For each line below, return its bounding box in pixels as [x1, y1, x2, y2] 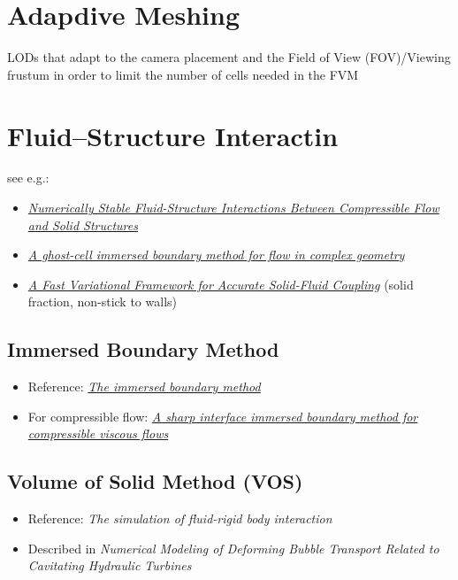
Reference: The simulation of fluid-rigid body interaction [27, 509, 332, 528]
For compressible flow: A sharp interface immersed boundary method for [27, 406, 418, 425]
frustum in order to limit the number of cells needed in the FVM [7, 65, 359, 83]
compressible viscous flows [27, 424, 169, 443]
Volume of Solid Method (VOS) [7, 468, 303, 495]
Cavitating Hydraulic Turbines [27, 556, 192, 575]
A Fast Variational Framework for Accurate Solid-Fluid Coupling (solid [27, 275, 414, 293]
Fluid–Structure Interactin [7, 117, 339, 153]
